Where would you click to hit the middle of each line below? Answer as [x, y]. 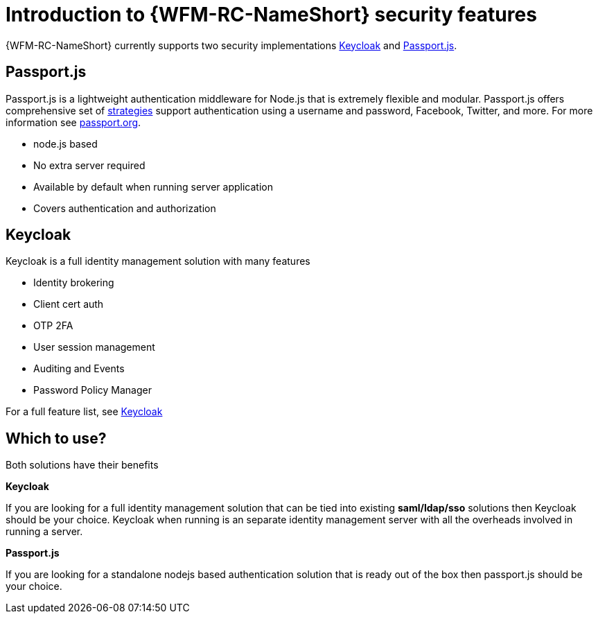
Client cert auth [69, 304]
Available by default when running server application [153, 186]
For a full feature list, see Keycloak [84, 412]
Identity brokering [74, 283]
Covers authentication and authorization [125, 208]
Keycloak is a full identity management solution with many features [158, 261]
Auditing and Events [79, 369]
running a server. [44, 532]
